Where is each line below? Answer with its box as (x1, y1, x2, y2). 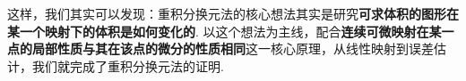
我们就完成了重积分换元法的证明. (31, 56, 224, 75)
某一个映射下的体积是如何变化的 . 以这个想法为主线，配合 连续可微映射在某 (7, 21, 442, 40)
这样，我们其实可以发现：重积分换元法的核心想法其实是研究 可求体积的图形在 (7, 4, 459, 22)
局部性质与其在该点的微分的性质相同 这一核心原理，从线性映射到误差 (31, 39, 434, 58)
